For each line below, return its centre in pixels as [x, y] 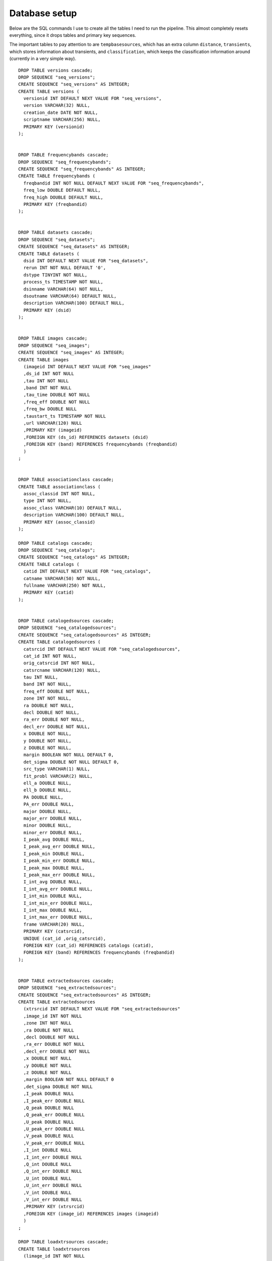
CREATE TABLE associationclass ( [59, 486]
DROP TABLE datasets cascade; [56, 233]
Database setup [43, 13]
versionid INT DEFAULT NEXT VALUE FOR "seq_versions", [93, 99]
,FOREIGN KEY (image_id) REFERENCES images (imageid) [91, 1214]
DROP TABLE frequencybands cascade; [63, 155]
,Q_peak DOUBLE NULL [49, 1108]
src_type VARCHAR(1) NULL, [57, 769]
